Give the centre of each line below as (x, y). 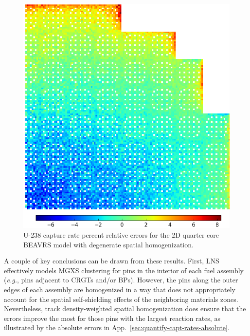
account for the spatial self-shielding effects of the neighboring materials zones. (121, 299)
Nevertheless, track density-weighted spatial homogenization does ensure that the (125, 308)
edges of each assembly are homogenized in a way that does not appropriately (120, 289)
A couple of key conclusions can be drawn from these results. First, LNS (112, 261)
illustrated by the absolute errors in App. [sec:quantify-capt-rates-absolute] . (117, 327)
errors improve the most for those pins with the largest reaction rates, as (112, 318)
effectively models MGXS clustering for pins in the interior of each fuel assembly (124, 270)
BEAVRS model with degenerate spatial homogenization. (108, 244)
